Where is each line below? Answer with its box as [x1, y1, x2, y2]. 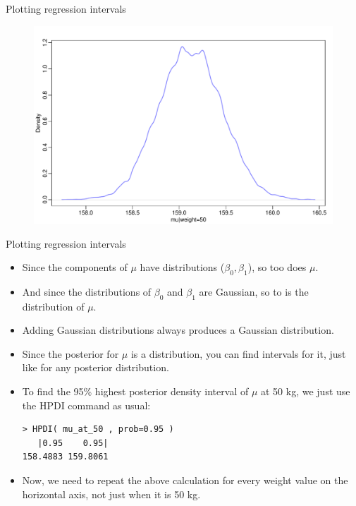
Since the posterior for [22, 346, 119, 361]
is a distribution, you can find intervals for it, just [130, 346, 346, 361]
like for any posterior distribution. [22, 360, 169, 375]
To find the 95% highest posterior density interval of [22, 384, 249, 399]
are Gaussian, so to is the [199, 284, 309, 299]
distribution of [22, 299, 85, 313]
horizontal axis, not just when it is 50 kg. [22, 486, 201, 501]
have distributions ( [140, 260, 225, 275]
